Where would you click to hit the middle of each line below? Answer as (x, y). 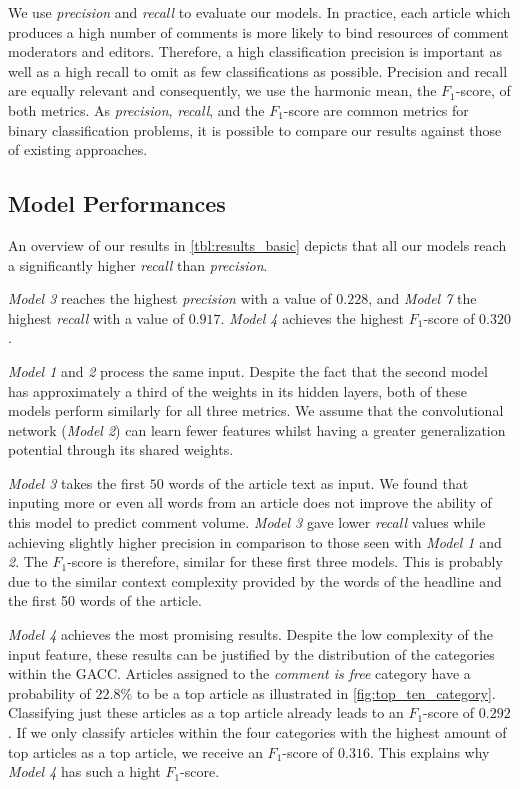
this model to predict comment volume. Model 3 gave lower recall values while (247, 522)
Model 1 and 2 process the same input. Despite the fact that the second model (248, 370)
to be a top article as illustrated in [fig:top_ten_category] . (316, 692)
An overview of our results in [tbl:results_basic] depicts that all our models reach (257, 244)
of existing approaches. (78, 149)
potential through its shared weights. (121, 449)
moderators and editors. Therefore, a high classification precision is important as (255, 51)
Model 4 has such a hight (84, 771)
